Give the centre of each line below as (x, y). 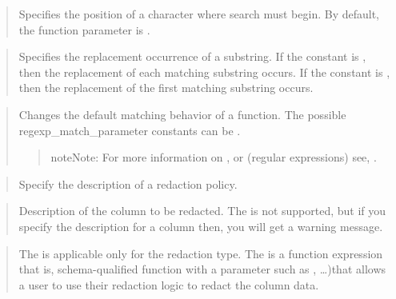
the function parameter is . (84, 29)
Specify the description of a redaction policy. (128, 183)
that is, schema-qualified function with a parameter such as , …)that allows (202, 269)
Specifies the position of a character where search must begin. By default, (199, 14)
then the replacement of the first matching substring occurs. (166, 88)
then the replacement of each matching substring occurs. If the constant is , (204, 72)
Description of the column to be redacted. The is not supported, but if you (202, 211)
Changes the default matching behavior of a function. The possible (182, 114)
